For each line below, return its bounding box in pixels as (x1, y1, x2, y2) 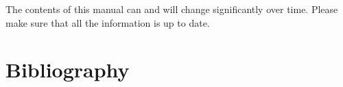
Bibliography (5, 55, 130, 84)
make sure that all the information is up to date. (5, 15, 210, 29)
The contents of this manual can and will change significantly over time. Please (5, 2, 338, 16)
